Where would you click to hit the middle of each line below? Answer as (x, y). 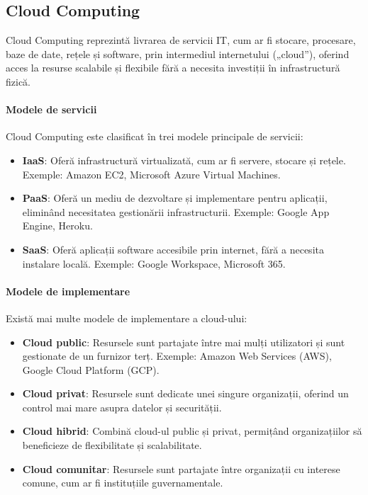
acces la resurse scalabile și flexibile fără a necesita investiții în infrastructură (173, 68)
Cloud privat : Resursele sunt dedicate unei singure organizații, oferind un (185, 393)
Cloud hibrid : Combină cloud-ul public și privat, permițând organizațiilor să (192, 431)
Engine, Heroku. (57, 226)
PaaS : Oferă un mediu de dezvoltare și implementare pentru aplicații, (175, 198)
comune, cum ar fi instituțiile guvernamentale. (123, 483)
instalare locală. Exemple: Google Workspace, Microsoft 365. (154, 263)
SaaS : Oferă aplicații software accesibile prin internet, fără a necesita (173, 249)
